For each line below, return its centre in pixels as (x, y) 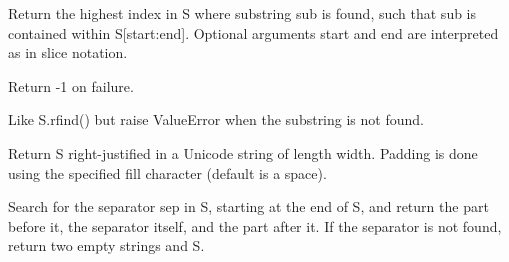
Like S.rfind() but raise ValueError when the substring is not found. (216, 119)
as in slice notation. (68, 52)
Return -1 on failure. (71, 85)
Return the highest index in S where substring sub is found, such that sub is (242, 13)
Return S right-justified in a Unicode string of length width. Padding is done (243, 152)
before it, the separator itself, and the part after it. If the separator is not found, (255, 225)
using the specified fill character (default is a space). (167, 172)
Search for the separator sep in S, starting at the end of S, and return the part (248, 206)
